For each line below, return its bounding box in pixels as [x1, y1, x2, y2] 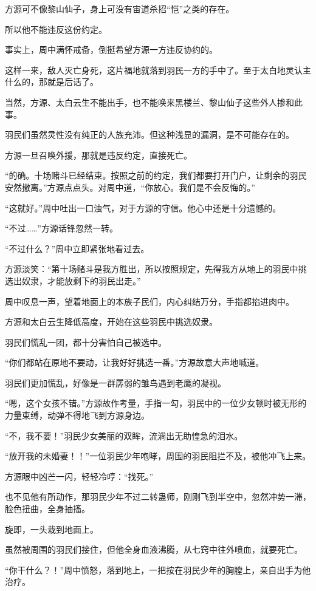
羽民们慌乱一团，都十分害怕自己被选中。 [5, 335, 167, 348]
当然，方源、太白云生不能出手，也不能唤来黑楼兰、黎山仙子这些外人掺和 [5, 95, 294, 108]
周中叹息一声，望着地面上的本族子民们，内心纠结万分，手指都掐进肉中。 [5, 295, 294, 307]
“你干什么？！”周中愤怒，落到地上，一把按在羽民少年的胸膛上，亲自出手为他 [5, 563, 311, 576]
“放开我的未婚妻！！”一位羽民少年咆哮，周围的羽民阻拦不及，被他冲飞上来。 [5, 449, 311, 462]
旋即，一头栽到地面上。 [5, 522, 98, 535]
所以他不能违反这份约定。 [5, 22, 107, 35]
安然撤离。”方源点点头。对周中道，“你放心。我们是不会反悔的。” [5, 180, 255, 193]
